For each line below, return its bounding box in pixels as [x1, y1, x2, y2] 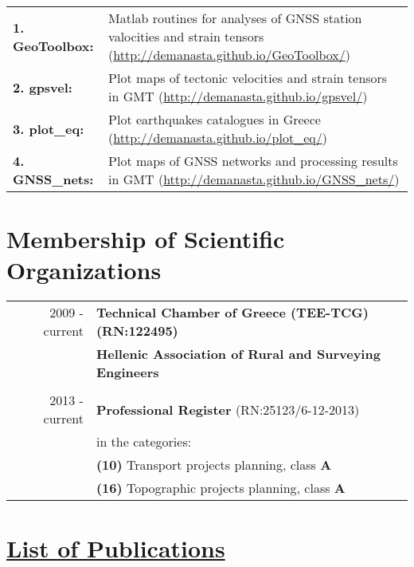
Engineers [96, 363, 159, 382]
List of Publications [6, 531, 225, 564]
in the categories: [96, 432, 192, 451]
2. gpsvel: [13, 77, 72, 96]
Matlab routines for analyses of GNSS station [108, 9, 362, 27]
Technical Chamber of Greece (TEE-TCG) [96, 303, 369, 322]
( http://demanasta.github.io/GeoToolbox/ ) [108, 45, 350, 64]
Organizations [6, 254, 162, 286]
